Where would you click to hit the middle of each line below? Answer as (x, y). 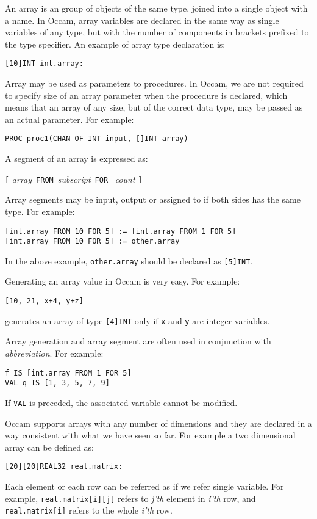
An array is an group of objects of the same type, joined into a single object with (156, 8)
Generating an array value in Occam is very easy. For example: (123, 281)
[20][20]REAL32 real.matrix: (64, 467)
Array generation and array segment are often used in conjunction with (138, 341)
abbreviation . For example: (54, 353)
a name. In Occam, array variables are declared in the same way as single (142, 20)
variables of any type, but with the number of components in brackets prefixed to (157, 32)
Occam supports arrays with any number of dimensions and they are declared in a (158, 423)
